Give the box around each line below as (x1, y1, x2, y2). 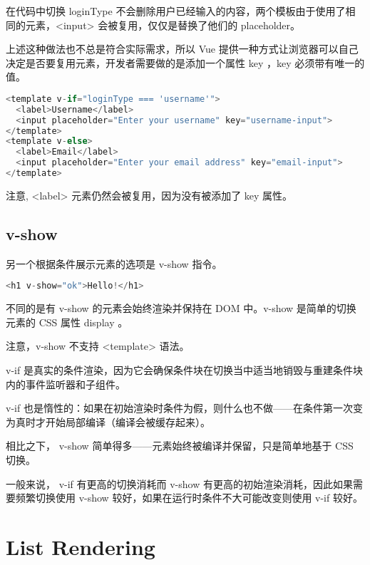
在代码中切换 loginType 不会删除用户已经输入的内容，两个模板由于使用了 (6, 4, 346, 18)
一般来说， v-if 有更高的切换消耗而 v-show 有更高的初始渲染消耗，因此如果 (6, 476, 353, 491)
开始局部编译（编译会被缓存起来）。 (45, 414, 210, 429)
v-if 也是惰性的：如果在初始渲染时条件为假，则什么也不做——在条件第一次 (6, 400, 353, 415)
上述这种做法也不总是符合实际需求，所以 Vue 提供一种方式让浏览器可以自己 (6, 41, 359, 56)
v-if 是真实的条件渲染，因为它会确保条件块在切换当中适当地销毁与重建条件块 (6, 363, 363, 378)
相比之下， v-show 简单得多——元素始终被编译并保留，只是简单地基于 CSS (6, 438, 354, 453)
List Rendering (6, 532, 155, 561)
